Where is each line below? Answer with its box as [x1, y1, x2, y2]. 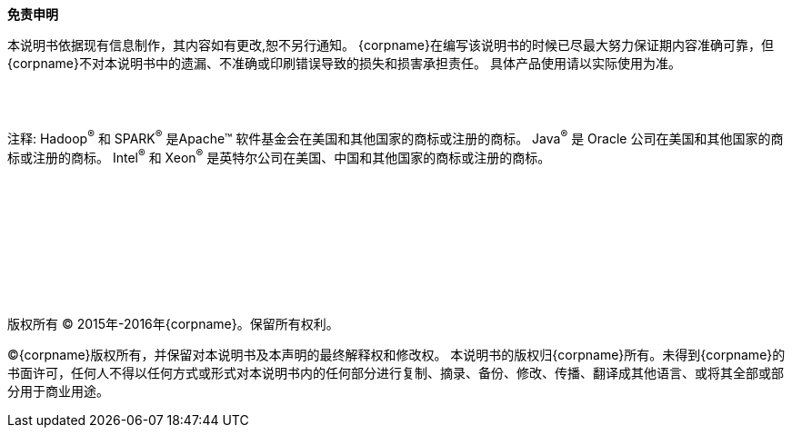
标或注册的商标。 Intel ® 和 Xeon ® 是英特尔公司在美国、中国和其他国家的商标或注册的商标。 [7, 146, 551, 165]
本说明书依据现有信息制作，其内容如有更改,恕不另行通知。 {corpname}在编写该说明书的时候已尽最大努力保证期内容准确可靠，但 [7, 37, 774, 53]
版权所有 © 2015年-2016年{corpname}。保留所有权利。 [7, 316, 339, 332]
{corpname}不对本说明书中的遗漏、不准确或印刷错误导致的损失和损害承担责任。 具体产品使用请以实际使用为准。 [7, 55, 681, 71]
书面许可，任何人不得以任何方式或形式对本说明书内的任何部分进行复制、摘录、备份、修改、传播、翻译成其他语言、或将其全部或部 [7, 365, 784, 381]
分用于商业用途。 [7, 383, 109, 400]
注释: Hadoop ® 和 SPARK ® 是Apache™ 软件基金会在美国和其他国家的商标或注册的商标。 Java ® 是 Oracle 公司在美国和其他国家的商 [7, 128, 784, 146]
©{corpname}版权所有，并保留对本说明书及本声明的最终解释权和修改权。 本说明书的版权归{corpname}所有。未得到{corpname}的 [7, 347, 786, 363]
